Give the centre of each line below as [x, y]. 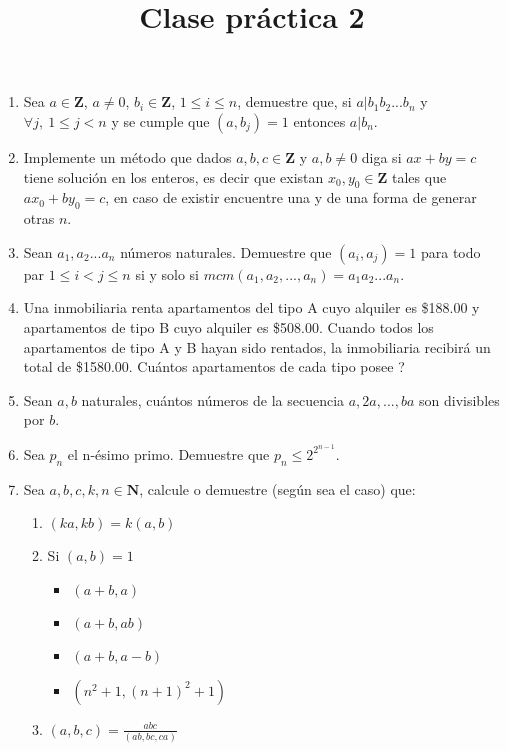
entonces [319, 120]
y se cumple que [160, 120]
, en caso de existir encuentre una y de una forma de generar [291, 197]
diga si [381, 156]
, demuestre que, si [294, 101]
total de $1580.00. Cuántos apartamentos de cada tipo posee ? [214, 366]
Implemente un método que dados [127, 156]
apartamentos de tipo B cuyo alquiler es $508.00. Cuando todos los [228, 326]
